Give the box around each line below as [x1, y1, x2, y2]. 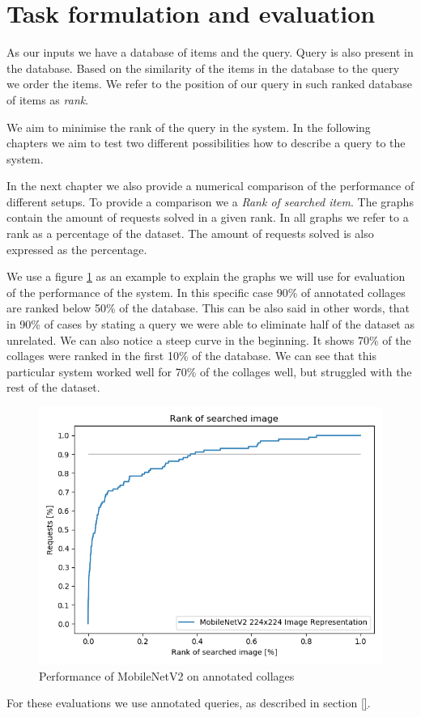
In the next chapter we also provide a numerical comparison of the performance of [6, 177, 415, 194]
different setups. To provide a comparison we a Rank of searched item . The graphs [6, 193, 414, 210]
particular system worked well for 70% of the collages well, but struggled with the [6, 363, 412, 380]
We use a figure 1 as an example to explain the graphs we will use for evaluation [6, 268, 406, 285]
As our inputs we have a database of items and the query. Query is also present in [6, 44, 414, 61]
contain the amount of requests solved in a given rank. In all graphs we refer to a [6, 209, 409, 226]
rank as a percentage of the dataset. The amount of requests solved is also [6, 225, 374, 242]
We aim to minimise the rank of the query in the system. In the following [6, 118, 371, 135]
